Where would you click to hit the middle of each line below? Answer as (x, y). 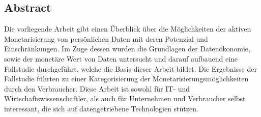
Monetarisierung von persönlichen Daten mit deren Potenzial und (106, 38)
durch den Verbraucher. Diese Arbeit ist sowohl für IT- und (97, 88)
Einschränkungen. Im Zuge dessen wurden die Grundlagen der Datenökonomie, (127, 49)
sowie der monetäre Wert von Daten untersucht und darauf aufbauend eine (121, 58)
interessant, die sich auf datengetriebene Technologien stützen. (101, 108)
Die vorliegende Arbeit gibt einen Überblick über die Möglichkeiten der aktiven (128, 29)
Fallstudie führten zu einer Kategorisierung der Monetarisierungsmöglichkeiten (126, 79)
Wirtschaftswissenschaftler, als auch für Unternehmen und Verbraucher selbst (125, 98)
